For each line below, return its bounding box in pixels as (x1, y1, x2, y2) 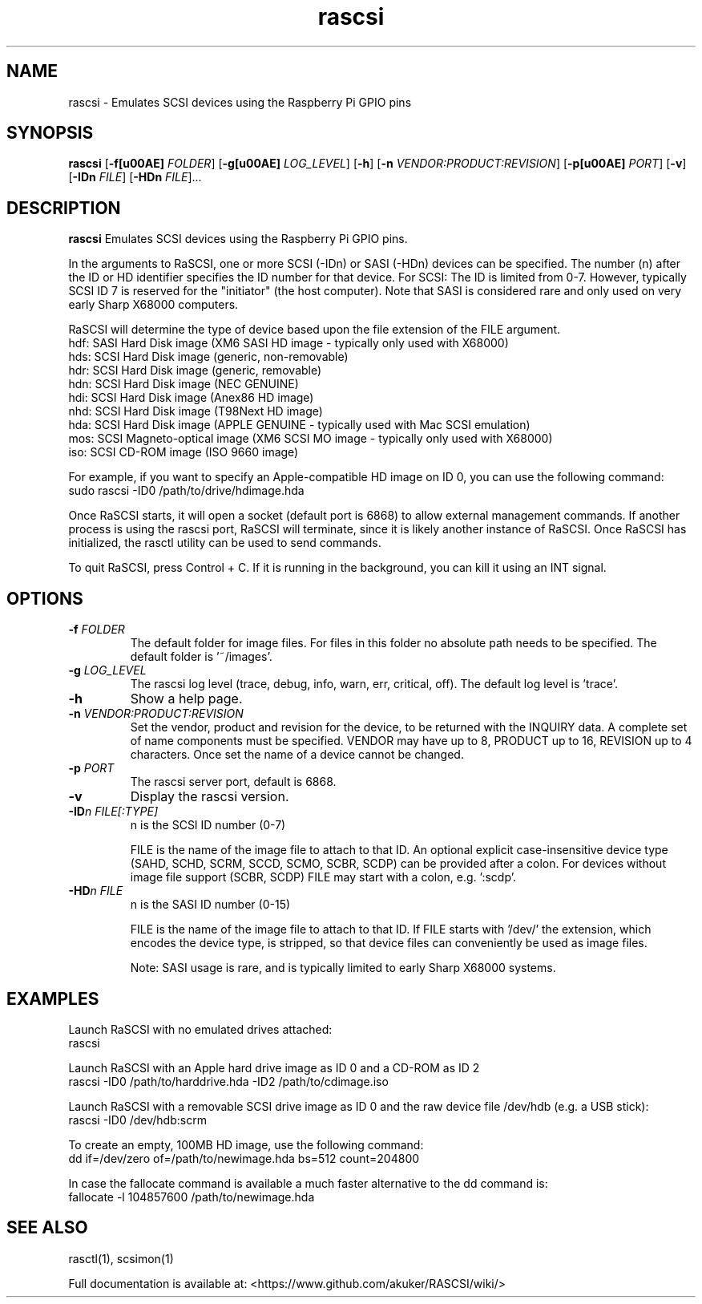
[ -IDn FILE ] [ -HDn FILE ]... (68, 170, 202, 184)
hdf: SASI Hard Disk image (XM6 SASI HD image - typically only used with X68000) (68, 336, 509, 350)
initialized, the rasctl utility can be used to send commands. (68, 536, 381, 550)
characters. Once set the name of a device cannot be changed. (130, 747, 464, 762)
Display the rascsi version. (130, 788, 289, 805)
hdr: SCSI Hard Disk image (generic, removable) (68, 363, 322, 378)
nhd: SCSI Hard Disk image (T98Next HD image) (68, 404, 323, 419)
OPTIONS (6, 588, 83, 609)
